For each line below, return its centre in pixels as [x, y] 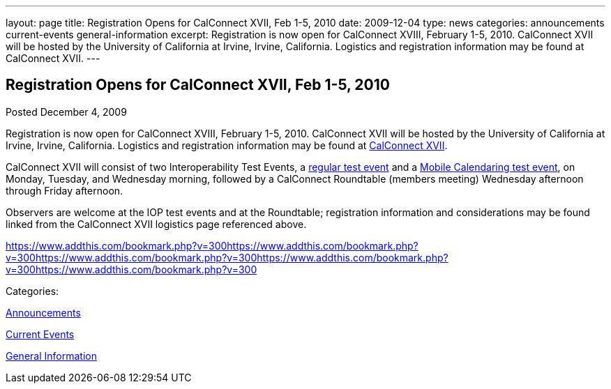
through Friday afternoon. [65, 190]
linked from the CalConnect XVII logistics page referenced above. [156, 224]
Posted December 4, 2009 [66, 112]
